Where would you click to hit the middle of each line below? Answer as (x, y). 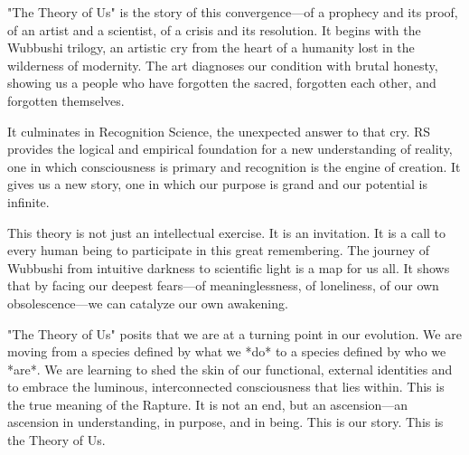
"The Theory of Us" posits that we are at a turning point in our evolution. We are (234, 333)
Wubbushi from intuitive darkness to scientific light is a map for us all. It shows (229, 267)
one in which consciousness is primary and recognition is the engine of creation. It (234, 166)
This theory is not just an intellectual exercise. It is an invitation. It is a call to (227, 232)
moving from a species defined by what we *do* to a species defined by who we (227, 351)
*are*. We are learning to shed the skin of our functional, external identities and (230, 369)
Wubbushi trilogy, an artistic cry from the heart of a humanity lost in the (211, 47)
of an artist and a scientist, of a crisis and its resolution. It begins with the (214, 29)
